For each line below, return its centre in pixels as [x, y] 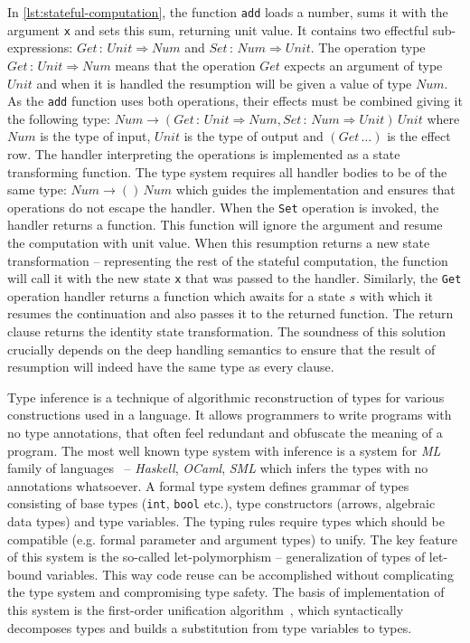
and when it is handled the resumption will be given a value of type [224, 83]
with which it [396, 295]
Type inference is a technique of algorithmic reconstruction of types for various [226, 397]
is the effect [419, 136]
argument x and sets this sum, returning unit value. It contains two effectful [218, 29]
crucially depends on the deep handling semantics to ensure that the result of [221, 349]
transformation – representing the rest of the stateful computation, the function [228, 260]
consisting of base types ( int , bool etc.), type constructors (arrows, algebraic [221, 503]
